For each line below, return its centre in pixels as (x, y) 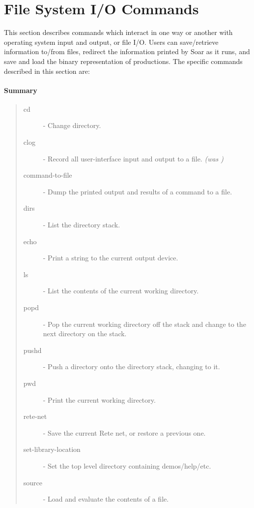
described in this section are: (47, 71)
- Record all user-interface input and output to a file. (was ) (133, 158)
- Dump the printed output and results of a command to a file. (138, 191)
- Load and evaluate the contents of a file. (106, 499)
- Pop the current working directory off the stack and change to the (144, 324)
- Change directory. (72, 125)
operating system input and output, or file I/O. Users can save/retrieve (111, 42)
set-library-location (52, 449)
